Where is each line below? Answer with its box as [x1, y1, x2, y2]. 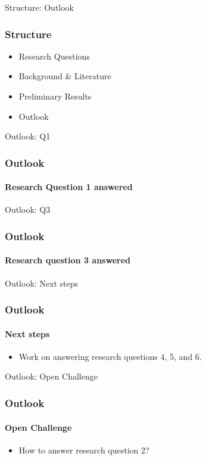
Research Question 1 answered [5, 181, 133, 193]
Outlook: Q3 [5, 203, 51, 216]
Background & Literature [18, 70, 111, 82]
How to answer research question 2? [18, 443, 149, 456]
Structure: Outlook [5, 1, 74, 13]
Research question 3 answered [5, 254, 130, 266]
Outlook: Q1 [5, 130, 51, 142]
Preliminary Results [18, 90, 92, 102]
